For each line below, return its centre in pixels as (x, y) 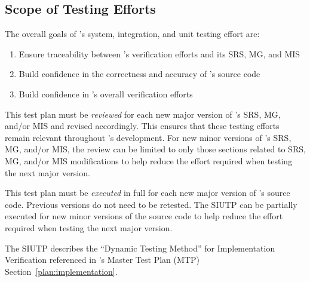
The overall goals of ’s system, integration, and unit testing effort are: (132, 34)
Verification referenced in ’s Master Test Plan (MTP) (102, 260)
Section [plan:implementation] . (61, 271)
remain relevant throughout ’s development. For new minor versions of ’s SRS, (148, 137)
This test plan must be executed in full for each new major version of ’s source (148, 193)
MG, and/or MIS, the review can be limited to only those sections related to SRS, (155, 149)
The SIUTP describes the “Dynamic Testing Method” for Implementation (140, 248)
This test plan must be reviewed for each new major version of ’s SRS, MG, (143, 114)
